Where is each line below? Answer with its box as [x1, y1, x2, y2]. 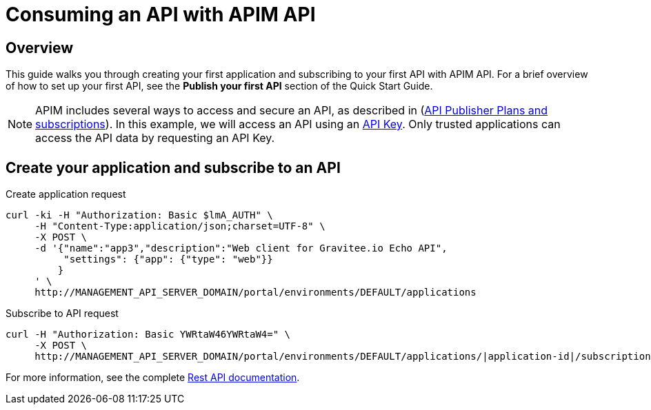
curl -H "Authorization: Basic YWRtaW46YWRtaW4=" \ [6, 329, 291, 340]
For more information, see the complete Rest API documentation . [6, 371, 300, 384]
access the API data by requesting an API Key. [35, 131, 275, 145]
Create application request [6, 188, 126, 201]
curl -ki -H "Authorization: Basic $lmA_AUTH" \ [6, 209, 273, 221]
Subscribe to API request [6, 307, 119, 320]
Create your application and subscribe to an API [6, 158, 341, 176]
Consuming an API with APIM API [6, 3, 316, 26]
